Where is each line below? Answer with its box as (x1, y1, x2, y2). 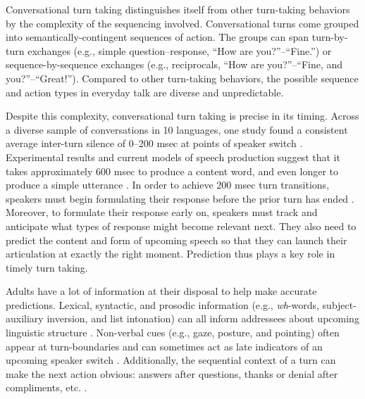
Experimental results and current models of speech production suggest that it (6, 149, 340, 164)
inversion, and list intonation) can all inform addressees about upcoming (47, 311, 359, 326)
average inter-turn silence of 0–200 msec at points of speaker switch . (6, 136, 303, 151)
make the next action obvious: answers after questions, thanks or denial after (6, 366, 338, 381)
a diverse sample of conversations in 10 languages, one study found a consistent (6, 122, 348, 137)
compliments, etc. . (6, 380, 87, 395)
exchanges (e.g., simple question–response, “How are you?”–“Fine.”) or (27, 43, 332, 58)
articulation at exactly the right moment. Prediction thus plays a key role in (6, 246, 335, 261)
